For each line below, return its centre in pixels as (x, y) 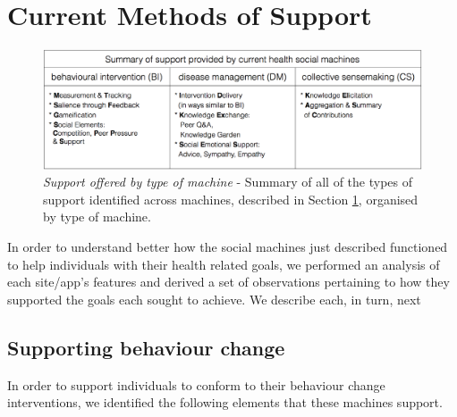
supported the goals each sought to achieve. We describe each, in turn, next (214, 299)
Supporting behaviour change (146, 347)
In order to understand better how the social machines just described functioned (228, 247)
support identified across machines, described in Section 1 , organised (231, 199)
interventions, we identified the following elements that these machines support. (225, 402)
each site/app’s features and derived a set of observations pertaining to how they (228, 282)
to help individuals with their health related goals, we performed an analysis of (224, 264)
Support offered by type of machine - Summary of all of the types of (228, 182)
